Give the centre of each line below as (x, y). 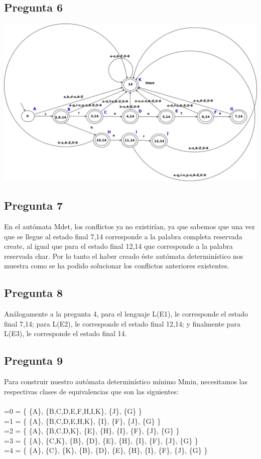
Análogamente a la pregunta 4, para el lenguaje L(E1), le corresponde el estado (126, 314)
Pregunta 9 (34, 360)
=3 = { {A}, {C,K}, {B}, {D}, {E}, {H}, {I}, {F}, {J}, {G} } (101, 440)
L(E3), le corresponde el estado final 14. (66, 333)
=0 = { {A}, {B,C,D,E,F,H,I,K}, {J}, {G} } (73, 411)
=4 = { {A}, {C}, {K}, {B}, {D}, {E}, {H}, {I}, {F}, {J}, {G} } (106, 450)
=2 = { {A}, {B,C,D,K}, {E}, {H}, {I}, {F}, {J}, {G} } (92, 431)
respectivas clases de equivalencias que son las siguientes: (91, 391)
